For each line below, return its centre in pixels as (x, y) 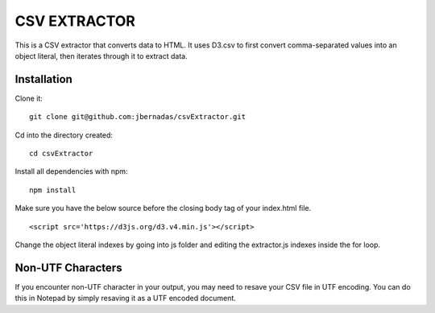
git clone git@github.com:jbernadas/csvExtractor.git (137, 117)
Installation (43, 79)
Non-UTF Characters (68, 268)
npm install (53, 190)
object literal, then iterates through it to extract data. (101, 56)
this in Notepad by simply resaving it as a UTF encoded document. (126, 299)
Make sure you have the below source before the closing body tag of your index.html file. (163, 208)
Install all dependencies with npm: (71, 171)
